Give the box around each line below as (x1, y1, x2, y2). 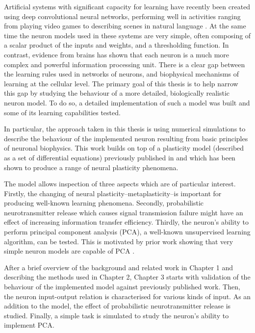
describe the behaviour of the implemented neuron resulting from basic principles (4, 133, 248, 143)
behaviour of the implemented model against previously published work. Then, (4, 282, 240, 292)
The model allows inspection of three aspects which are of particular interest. (4, 179, 236, 189)
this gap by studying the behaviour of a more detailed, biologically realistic (4, 88, 230, 98)
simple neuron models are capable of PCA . (4, 246, 135, 256)
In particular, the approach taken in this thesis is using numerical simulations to (4, 124, 246, 134)
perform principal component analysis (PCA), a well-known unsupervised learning (4, 227, 251, 237)
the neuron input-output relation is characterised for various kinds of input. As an (4, 291, 251, 301)
